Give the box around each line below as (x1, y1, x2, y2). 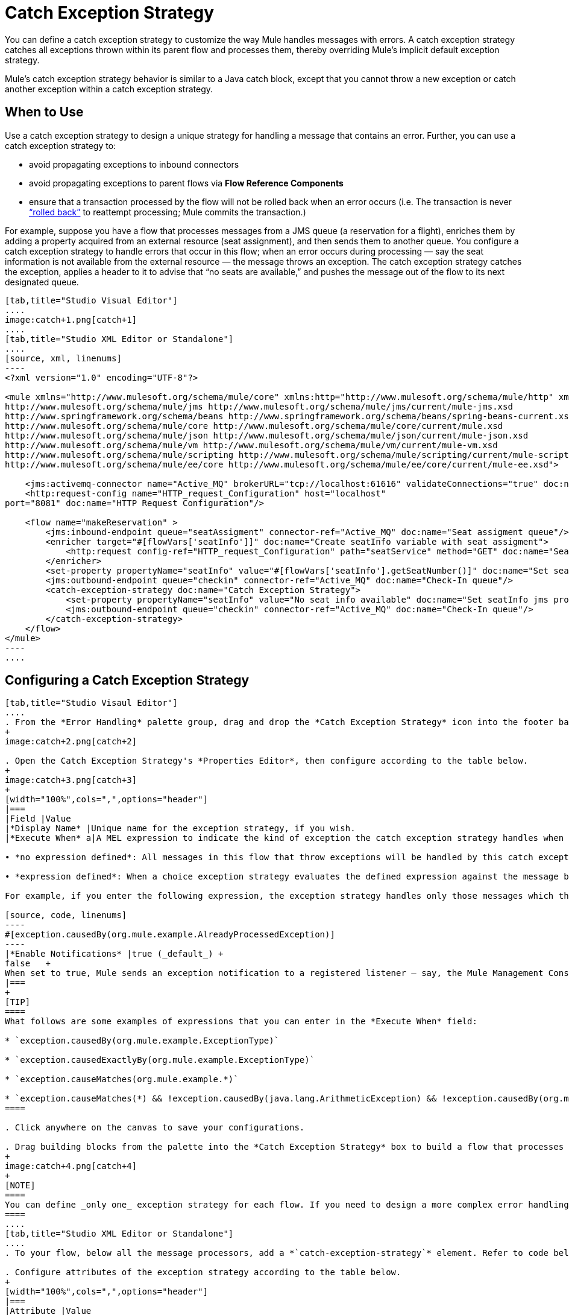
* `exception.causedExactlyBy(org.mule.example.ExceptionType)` (5, 1055, 315, 1065)
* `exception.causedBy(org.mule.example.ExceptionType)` (5, 1036, 280, 1046)
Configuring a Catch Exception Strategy (5, 673, 250, 688)
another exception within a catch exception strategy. (5, 83, 213, 94)
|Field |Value (5, 814, 71, 824)
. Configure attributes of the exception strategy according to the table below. (5, 1267, 401, 1278)
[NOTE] (5, 1180, 36, 1191)
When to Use (5, 104, 84, 120)
